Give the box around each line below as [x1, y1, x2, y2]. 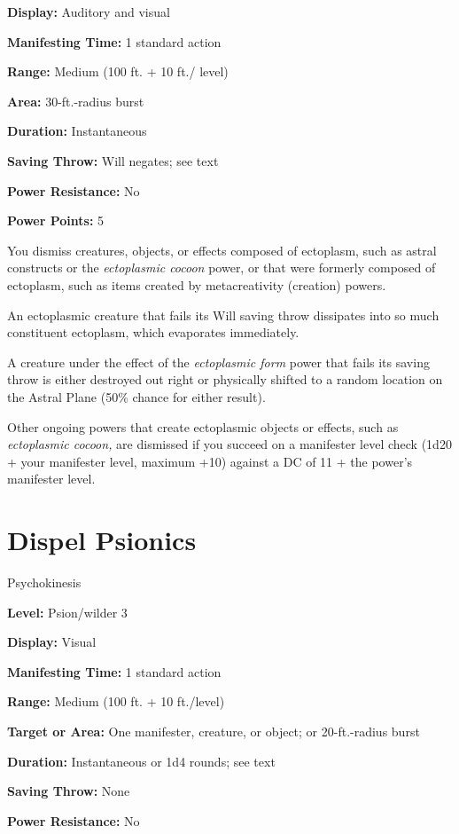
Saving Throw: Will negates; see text [7, 151, 219, 169]
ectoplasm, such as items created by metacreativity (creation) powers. [7, 275, 386, 294]
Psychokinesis [7, 573, 82, 591]
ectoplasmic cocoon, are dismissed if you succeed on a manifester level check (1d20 [7, 435, 452, 453]
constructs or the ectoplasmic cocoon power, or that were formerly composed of [7, 258, 436, 277]
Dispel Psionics [7, 522, 197, 558]
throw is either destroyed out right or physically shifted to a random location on [7, 370, 443, 389]
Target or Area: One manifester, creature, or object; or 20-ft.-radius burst [7, 721, 420, 740]
